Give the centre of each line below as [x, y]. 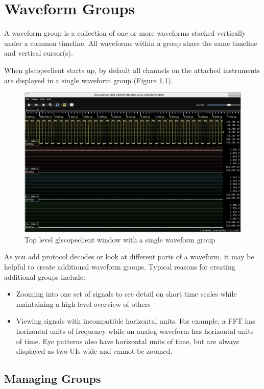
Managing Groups [53, 379]
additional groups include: [45, 276]
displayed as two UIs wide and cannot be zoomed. [94, 351]
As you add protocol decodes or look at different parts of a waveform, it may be [129, 257]
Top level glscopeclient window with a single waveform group [120, 239]
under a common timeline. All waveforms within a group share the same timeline [131, 43]
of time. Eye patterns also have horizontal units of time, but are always [128, 341]
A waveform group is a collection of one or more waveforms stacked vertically [125, 33]
